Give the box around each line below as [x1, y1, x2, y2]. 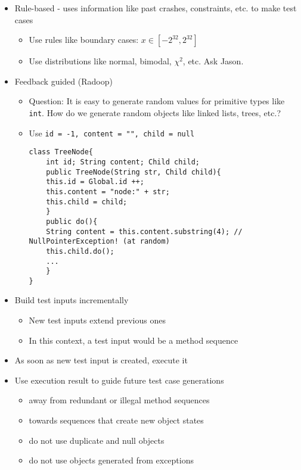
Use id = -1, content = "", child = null [29, 126, 195, 139]
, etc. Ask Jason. [182, 55, 244, 67]
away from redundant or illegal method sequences [29, 394, 210, 406]
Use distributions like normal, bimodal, [29, 55, 172, 67]
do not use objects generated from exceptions [29, 454, 194, 466]
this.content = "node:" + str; [46, 187, 170, 196]
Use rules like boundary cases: [29, 33, 139, 46]
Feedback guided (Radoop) [14, 74, 113, 87]
